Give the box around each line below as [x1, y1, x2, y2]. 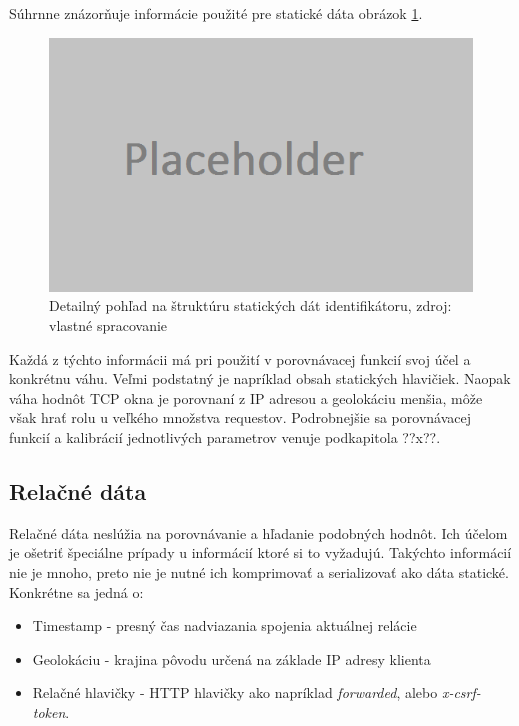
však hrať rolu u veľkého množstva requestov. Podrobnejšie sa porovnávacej [9, 407, 471, 428]
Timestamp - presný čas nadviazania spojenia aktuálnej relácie [32, 615, 417, 636]
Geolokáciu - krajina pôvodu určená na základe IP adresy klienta [32, 648, 431, 669]
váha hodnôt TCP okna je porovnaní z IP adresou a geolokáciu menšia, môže [9, 387, 483, 408]
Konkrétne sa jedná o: [9, 581, 144, 602]
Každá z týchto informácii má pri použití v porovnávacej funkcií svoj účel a [9, 348, 471, 369]
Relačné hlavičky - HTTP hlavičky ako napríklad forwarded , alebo [32, 682, 438, 703]
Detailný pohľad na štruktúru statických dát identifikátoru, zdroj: [49, 295, 452, 316]
